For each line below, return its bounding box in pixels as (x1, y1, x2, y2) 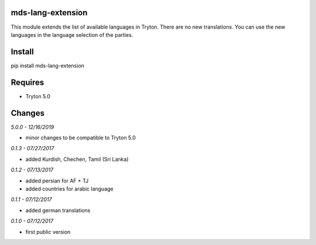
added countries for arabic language (25, 185, 114, 192)
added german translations (25, 206, 91, 213)
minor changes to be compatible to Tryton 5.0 (25, 134, 136, 142)
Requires (11, 77, 44, 87)
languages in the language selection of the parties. (11, 31, 133, 38)
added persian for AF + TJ (25, 177, 89, 184)
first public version (25, 228, 71, 235)
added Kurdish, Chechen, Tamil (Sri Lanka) (25, 156, 129, 163)
